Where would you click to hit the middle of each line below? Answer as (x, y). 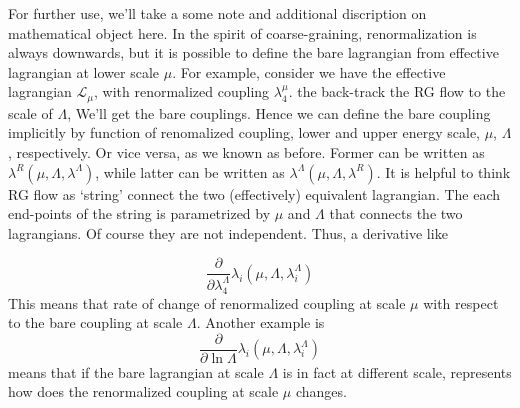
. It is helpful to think (443, 171)
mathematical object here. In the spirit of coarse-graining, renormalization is (242, 32)
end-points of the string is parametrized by (139, 213)
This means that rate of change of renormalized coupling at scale (207, 302)
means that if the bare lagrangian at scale (136, 371)
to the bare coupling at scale (95, 322)
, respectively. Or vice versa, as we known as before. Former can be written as (246, 152)
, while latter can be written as (190, 171)
